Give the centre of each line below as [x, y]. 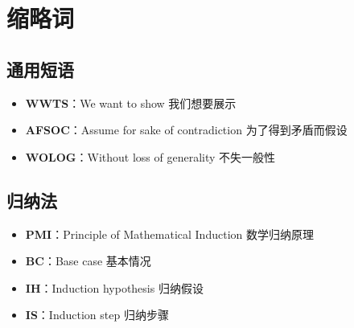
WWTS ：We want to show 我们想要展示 [131, 102]
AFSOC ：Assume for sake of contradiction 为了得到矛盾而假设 [186, 130]
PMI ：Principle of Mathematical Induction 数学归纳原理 [169, 234]
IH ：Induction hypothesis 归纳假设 [114, 287]
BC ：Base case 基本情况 [88, 261]
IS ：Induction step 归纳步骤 [97, 315]
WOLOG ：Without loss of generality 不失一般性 [150, 156]
